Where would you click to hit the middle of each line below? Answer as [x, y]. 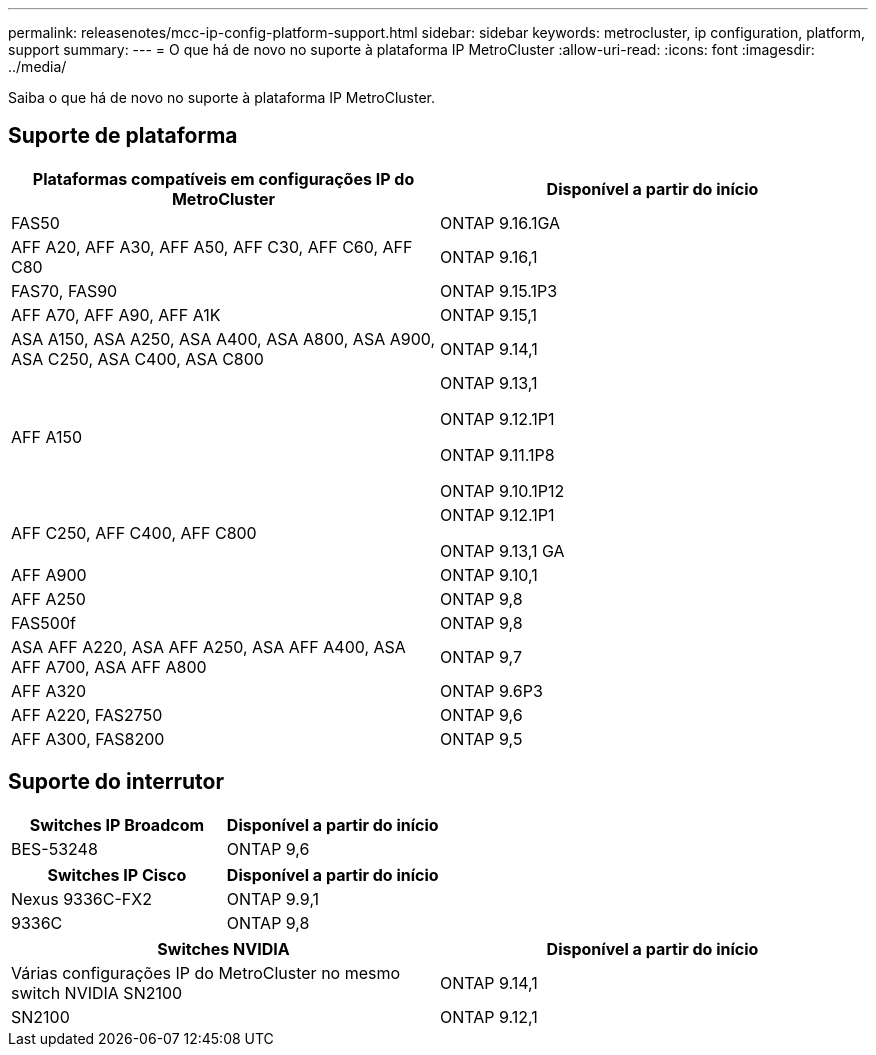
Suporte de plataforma [123, 136]
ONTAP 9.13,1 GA [502, 550]
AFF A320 [49, 690]
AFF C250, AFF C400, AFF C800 [134, 532]
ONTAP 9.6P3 [491, 690]
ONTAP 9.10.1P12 [502, 490]
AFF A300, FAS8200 [88, 738]
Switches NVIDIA [223, 948]
